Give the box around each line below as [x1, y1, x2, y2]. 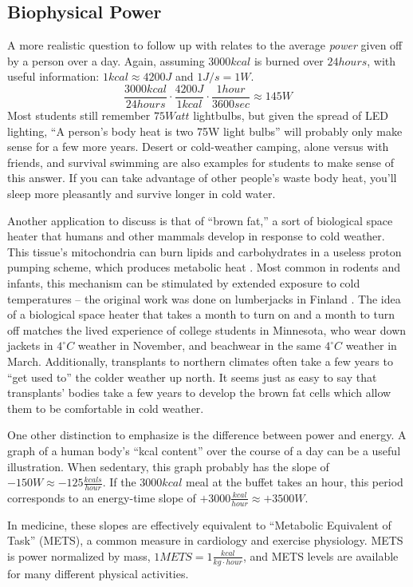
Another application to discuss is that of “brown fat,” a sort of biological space [7, 212, 393, 228]
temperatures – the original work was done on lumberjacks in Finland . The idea [7, 290, 401, 307]
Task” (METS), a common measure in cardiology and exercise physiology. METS [7, 532, 403, 549]
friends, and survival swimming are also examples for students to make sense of [7, 153, 394, 170]
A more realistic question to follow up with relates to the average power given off [7, 37, 403, 54]
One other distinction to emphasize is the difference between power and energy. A [7, 426, 407, 443]
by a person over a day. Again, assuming [7, 52, 205, 69]
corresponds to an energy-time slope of [7, 489, 196, 506]
